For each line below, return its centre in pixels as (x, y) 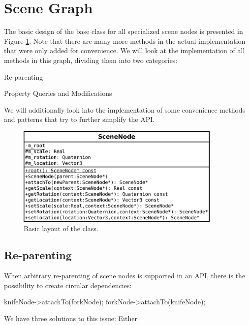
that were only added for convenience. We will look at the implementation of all (124, 50)
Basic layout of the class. (61, 228)
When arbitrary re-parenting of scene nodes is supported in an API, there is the (125, 276)
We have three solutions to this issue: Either (71, 318)
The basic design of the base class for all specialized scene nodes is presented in (124, 31)
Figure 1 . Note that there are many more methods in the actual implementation (125, 41)
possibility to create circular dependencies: (68, 285)
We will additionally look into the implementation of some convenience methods (125, 109)
